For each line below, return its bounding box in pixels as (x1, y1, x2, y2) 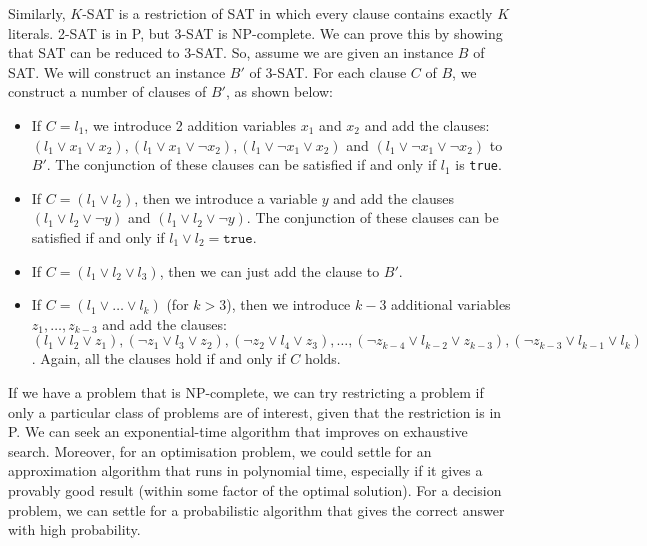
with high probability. (8, 519, 141, 540)
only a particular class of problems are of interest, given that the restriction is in (8, 401, 502, 422)
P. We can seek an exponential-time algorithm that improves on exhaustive (8, 421, 468, 442)
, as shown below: (225, 81, 333, 102)
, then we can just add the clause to (159, 260, 380, 281)
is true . (455, 154, 502, 175)
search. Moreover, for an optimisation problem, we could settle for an (8, 440, 432, 461)
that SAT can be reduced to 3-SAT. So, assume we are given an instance (8, 42, 454, 63)
